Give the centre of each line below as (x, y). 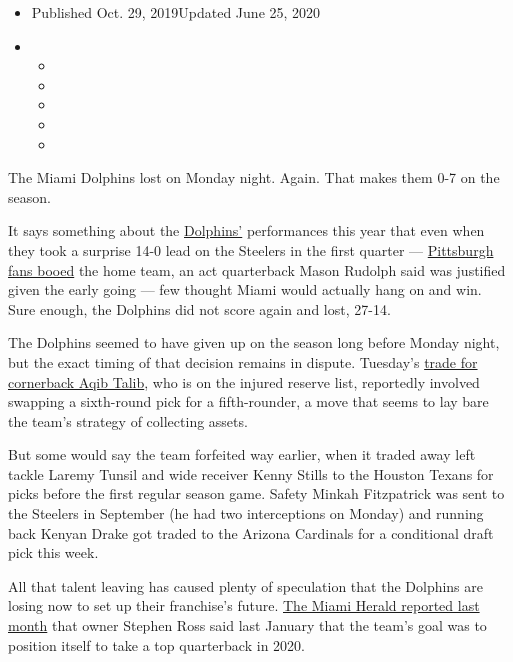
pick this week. (53, 552)
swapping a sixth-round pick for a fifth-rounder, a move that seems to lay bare (248, 401)
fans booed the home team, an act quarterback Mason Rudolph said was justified (257, 269)
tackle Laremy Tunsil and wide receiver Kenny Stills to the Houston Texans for (251, 473)
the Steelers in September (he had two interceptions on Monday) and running (246, 513)
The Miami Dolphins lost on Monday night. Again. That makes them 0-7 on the (254, 177)
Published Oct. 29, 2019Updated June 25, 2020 (176, 12)
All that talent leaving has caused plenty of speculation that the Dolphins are (246, 585)
